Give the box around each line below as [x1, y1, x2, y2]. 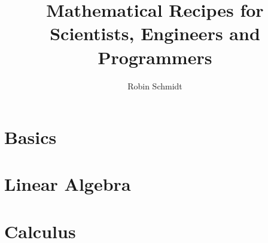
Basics [4, 125, 57, 149]
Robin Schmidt [127, 79, 182, 92]
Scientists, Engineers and [50, 21, 260, 46]
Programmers [98, 44, 212, 69]
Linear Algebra [4, 172, 131, 196]
